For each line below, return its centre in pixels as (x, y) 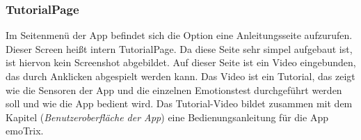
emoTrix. (25, 131)
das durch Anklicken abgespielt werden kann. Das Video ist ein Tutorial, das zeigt (180, 76)
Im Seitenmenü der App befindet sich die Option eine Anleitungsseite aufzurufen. (179, 35)
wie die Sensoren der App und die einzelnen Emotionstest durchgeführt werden (174, 90)
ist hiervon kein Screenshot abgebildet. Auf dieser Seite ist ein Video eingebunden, (181, 62)
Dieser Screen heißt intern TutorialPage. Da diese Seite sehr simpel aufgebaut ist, (179, 48)
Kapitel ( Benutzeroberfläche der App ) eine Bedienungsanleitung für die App (167, 117)
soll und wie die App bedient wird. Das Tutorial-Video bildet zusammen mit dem (179, 103)
